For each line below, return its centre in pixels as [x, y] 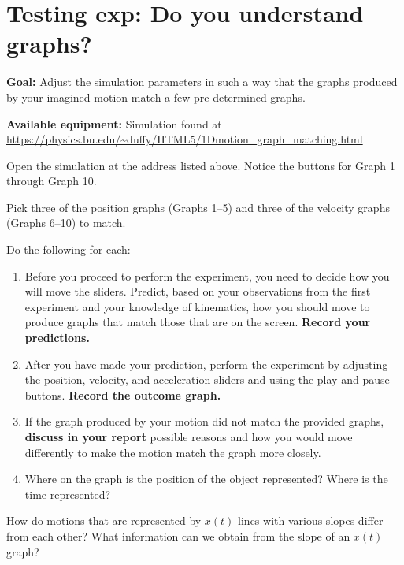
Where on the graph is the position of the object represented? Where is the [206, 479]
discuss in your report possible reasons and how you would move [189, 437]
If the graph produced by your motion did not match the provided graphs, [204, 421]
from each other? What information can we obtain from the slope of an [178, 535]
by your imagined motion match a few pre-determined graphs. [156, 97]
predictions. [57, 338]
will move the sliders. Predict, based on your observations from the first [198, 291]
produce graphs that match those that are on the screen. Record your [198, 322]
